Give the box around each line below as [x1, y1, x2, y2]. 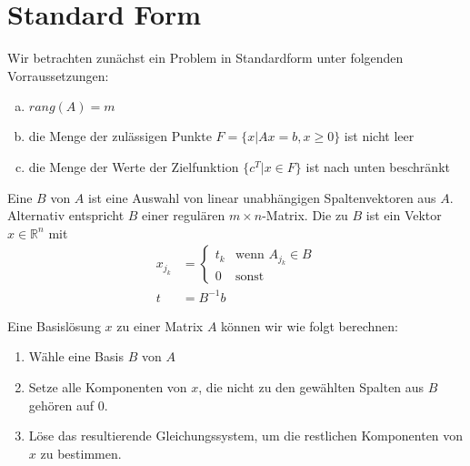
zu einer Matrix [116, 316, 204, 335]
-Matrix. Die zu [262, 206, 348, 225]
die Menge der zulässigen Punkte [28, 127, 212, 146]
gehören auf [28, 395, 95, 414]
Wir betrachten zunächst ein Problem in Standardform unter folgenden [7, 48, 404, 67]
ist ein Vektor [365, 206, 442, 225]
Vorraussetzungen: [7, 66, 109, 85]
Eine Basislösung [7, 316, 101, 335]
